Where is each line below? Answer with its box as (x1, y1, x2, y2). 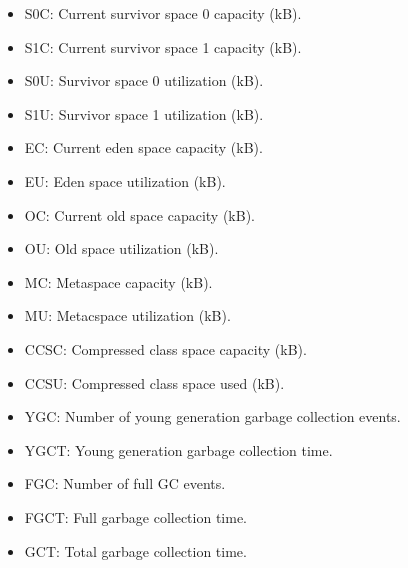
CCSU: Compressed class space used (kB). (24, 372, 285, 393)
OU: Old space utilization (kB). (24, 238, 219, 259)
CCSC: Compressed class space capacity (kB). (24, 338, 307, 359)
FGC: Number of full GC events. (24, 473, 226, 494)
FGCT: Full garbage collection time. (24, 506, 247, 527)
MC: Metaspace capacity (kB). (24, 271, 213, 292)
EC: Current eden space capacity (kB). (24, 137, 263, 158)
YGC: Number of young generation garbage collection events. (24, 406, 401, 427)
